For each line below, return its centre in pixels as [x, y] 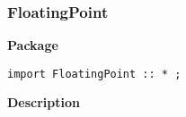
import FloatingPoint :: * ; [94, 74]
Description [44, 102]
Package [33, 45]
